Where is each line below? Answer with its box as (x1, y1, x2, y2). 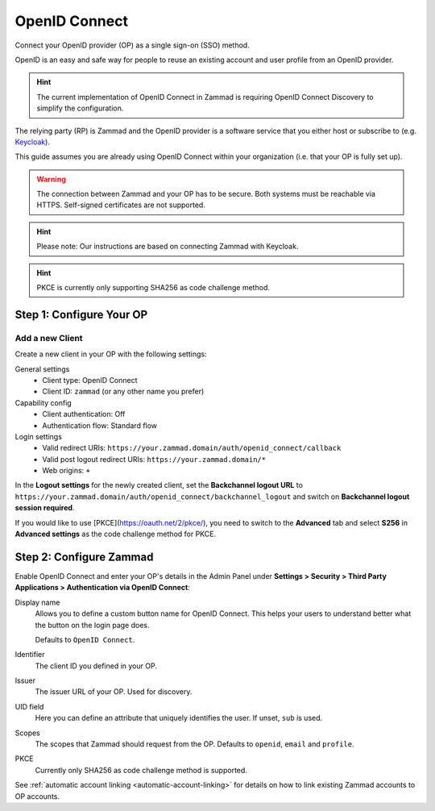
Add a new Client (14, 332, 84, 343)
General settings (14, 364, 70, 374)
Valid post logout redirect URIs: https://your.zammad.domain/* (42, 454, 266, 464)
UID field (14, 701, 44, 711)
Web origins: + (42, 466, 90, 476)
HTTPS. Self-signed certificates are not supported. (36, 200, 205, 210)
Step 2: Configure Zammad (14, 550, 154, 564)
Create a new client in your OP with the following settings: (14, 349, 207, 359)
